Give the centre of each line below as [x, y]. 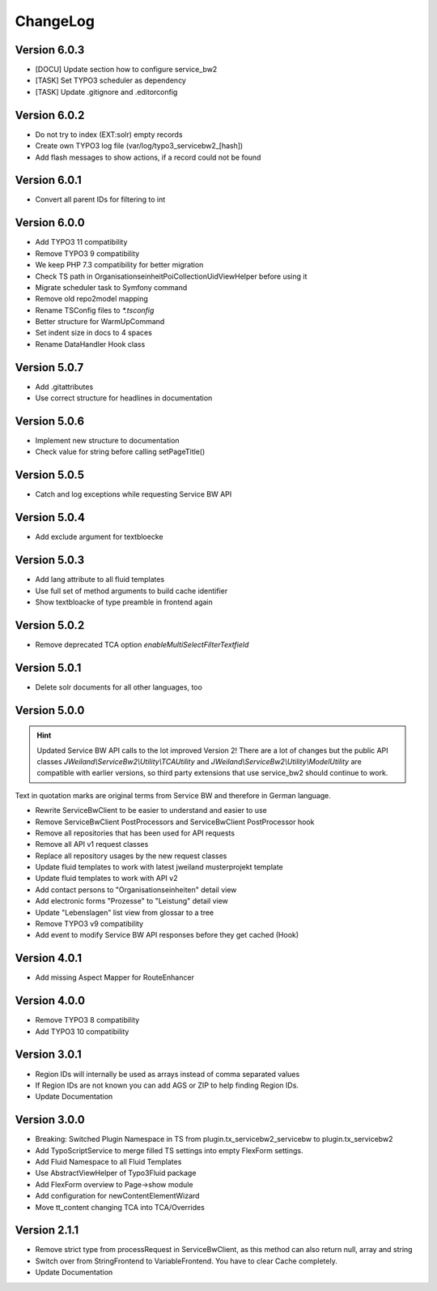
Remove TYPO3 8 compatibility [87, 1020]
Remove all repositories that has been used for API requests [135, 833]
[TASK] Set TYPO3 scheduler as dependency [110, 80]
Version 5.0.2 [50, 625]
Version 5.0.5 [50, 475]
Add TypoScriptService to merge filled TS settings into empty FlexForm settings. [169, 1150]
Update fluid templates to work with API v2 [106, 878]
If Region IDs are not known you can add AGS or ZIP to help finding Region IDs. [167, 1085]
